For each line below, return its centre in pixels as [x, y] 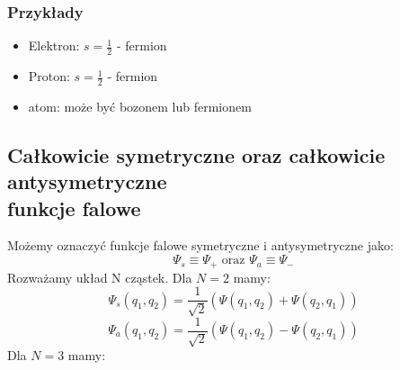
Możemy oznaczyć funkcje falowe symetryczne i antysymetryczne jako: [200, 245]
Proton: [49, 76]
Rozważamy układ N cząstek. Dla [100, 277]
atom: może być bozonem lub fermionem [140, 106]
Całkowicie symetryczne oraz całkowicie [196, 154]
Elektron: [54, 45]
